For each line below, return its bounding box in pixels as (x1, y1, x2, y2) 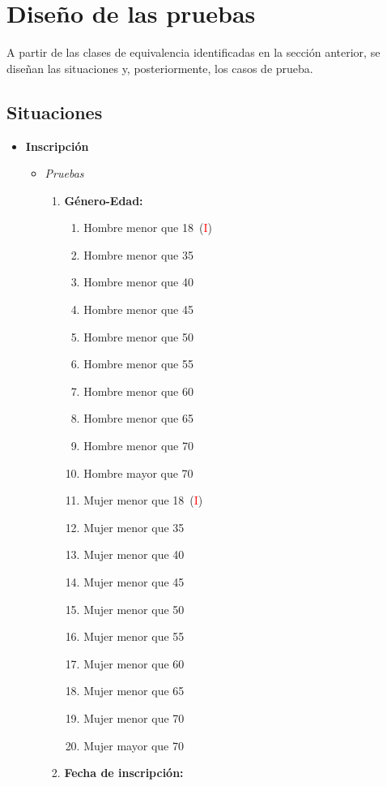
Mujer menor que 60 (83, 655, 185, 672)
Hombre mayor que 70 (83, 464, 193, 481)
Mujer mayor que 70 (83, 737, 184, 754)
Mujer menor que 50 (83, 600, 185, 617)
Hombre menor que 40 (83, 273, 193, 290)
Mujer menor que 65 (83, 682, 185, 699)
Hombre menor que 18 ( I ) (83, 219, 212, 236)
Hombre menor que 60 (83, 382, 193, 399)
